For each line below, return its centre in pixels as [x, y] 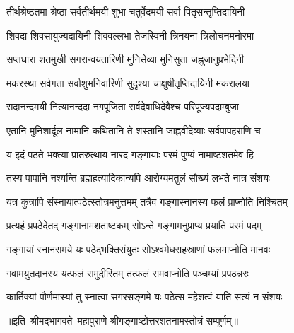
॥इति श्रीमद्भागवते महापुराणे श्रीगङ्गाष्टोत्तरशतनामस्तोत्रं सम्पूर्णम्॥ [122, 320]
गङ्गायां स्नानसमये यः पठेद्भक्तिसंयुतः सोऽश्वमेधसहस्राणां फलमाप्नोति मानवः [139, 249]
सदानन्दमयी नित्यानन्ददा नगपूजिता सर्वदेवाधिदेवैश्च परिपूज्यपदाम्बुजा [123, 106]
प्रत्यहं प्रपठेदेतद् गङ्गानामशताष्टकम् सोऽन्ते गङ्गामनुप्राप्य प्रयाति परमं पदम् [134, 225]
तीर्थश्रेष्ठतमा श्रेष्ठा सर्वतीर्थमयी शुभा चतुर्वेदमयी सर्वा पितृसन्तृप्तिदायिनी [126, 11]
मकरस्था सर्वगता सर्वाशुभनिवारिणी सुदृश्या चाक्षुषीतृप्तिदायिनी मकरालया [128, 82]
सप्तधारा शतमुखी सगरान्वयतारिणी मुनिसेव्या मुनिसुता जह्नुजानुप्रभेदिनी [125, 59]
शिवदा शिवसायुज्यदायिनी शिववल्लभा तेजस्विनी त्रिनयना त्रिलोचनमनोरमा [130, 35]
